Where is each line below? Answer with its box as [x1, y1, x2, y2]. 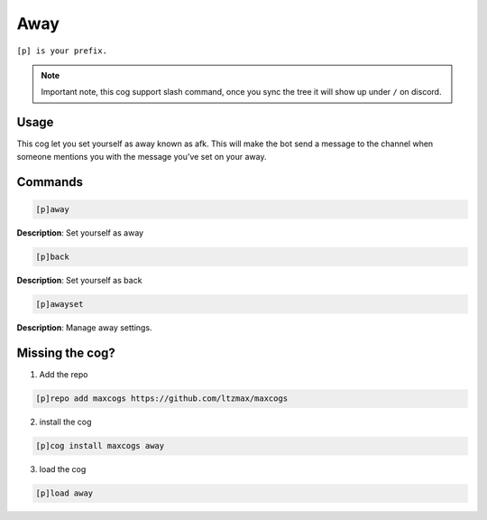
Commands [16, 174, 84, 190]
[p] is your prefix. [16, 45, 108, 56]
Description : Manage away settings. [16, 321, 152, 333]
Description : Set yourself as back [16, 274, 142, 285]
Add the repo [39, 369, 88, 380]
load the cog [39, 464, 87, 475]
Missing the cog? [16, 346, 116, 361]
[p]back [35, 251, 69, 262]
